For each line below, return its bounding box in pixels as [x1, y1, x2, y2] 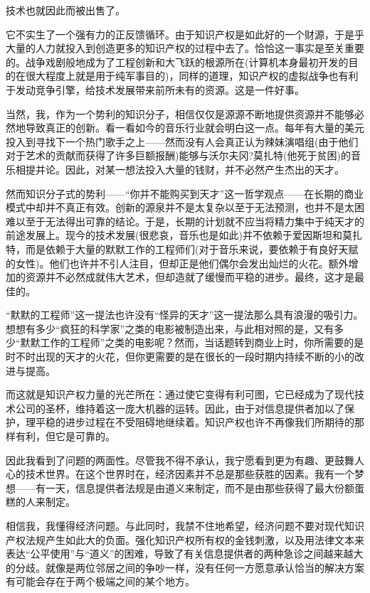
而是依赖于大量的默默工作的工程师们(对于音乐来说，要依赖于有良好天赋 [25, 241, 359, 256]
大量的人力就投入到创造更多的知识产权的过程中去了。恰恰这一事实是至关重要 [6, 41, 364, 55]
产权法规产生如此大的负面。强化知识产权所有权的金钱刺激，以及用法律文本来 [6, 532, 364, 547]
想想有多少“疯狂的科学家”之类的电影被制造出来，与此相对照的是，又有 [6, 321, 334, 336]
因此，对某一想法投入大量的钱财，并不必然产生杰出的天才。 [65, 161, 344, 176]
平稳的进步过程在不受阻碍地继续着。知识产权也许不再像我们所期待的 [35, 415, 354, 429]
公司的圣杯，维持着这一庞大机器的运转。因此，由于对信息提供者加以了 [15, 400, 344, 415]
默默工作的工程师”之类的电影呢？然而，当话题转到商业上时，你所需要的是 [20, 335, 364, 350]
